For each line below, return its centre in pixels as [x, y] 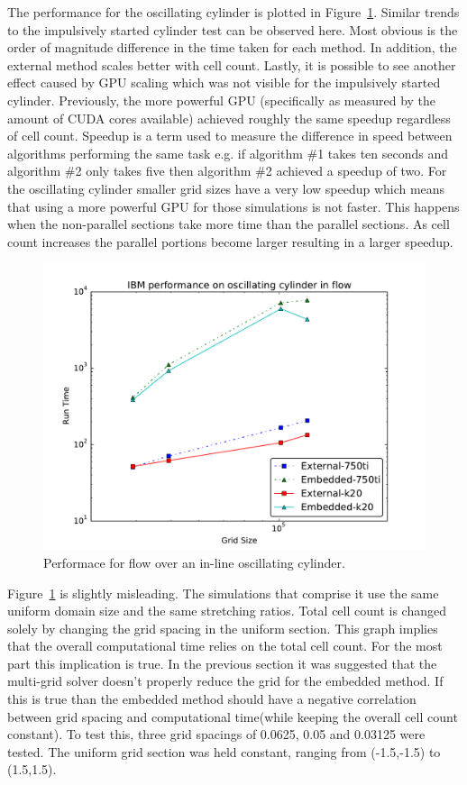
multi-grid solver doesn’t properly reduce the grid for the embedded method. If [225, 681]
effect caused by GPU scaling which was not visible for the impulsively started [224, 82]
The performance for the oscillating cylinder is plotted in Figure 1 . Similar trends [233, 12]
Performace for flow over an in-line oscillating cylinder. [194, 562]
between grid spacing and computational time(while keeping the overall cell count [233, 716]
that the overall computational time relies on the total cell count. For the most [225, 646]
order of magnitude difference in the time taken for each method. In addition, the [232, 47]
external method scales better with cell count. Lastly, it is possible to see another [232, 64]
